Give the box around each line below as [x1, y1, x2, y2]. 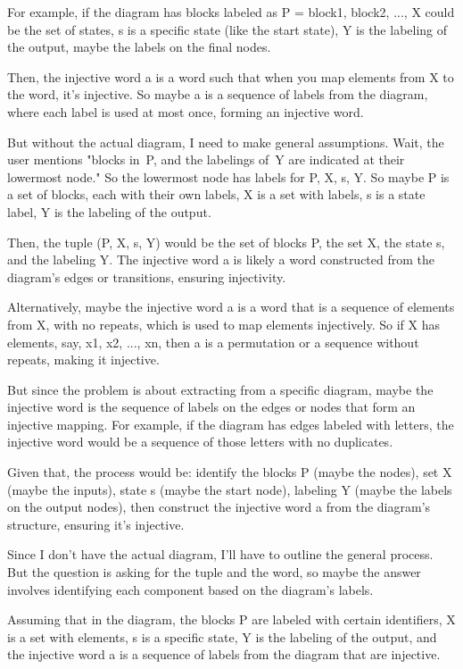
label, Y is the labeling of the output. [7, 202, 211, 221]
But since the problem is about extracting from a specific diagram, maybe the [7, 380, 434, 398]
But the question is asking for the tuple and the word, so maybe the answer [7, 563, 421, 581]
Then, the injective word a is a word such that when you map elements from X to [7, 67, 454, 86]
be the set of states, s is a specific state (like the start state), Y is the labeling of [7, 20, 448, 38]
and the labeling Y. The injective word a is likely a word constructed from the [7, 250, 435, 269]
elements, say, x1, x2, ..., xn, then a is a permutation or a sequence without [7, 332, 419, 351]
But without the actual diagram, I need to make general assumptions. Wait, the [7, 132, 444, 151]
